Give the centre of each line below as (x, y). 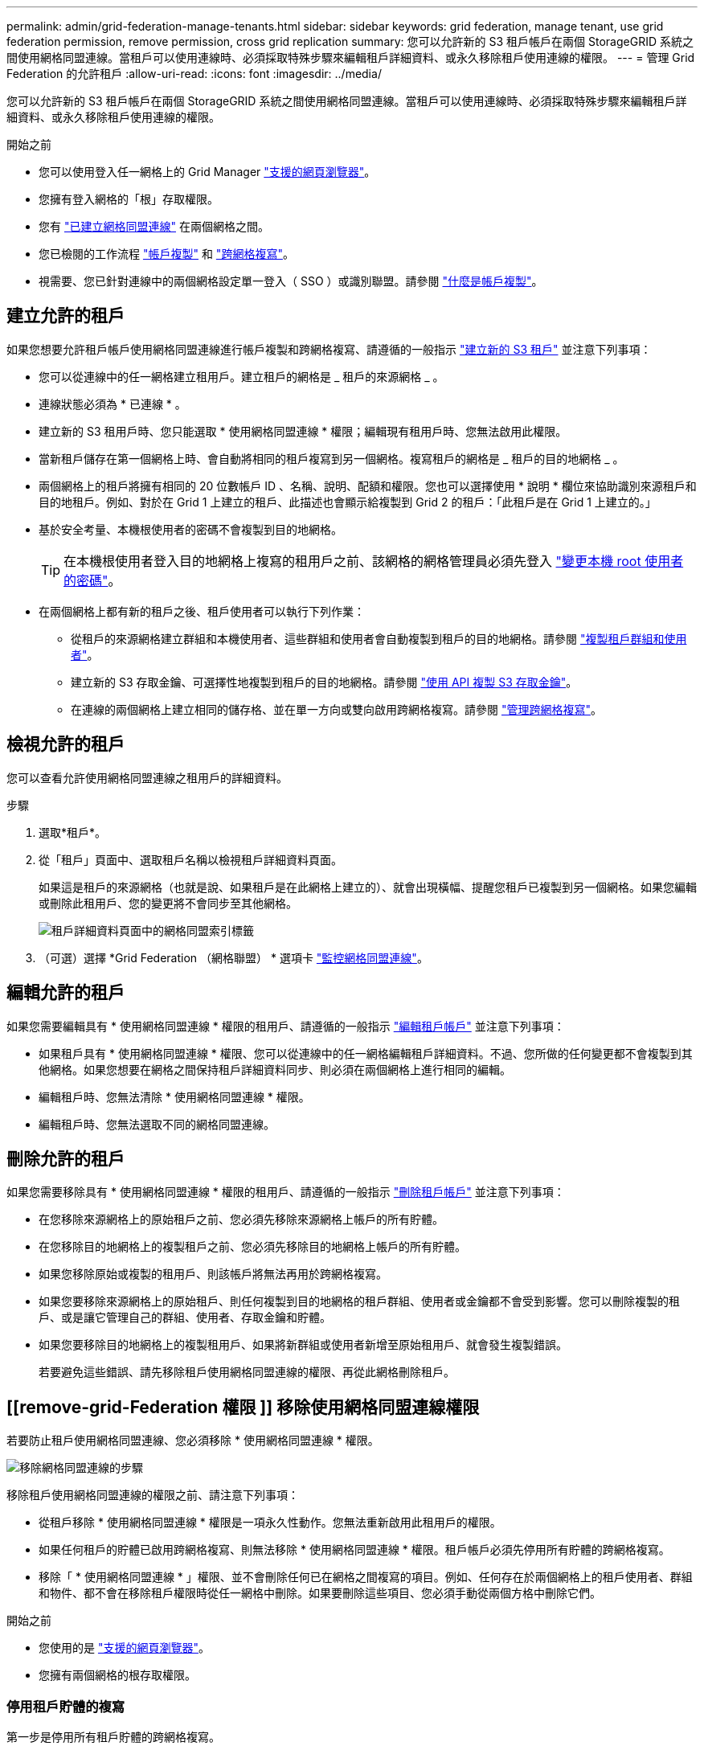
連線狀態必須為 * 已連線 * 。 (113, 404)
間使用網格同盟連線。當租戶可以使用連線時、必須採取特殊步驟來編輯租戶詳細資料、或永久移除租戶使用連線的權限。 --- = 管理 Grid (351, 57)
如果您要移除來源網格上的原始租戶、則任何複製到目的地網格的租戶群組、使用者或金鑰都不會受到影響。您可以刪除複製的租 (359, 1301)
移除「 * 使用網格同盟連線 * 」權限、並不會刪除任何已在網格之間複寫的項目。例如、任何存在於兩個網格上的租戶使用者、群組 (366, 1577)
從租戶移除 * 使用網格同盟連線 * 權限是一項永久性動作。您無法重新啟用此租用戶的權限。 (270, 1523)
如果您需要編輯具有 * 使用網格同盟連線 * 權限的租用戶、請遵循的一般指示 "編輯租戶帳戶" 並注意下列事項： (286, 1026)
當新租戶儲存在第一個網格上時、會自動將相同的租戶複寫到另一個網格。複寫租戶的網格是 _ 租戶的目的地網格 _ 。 (332, 458)
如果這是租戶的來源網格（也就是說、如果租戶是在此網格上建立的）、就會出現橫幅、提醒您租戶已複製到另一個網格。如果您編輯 (368, 887)
